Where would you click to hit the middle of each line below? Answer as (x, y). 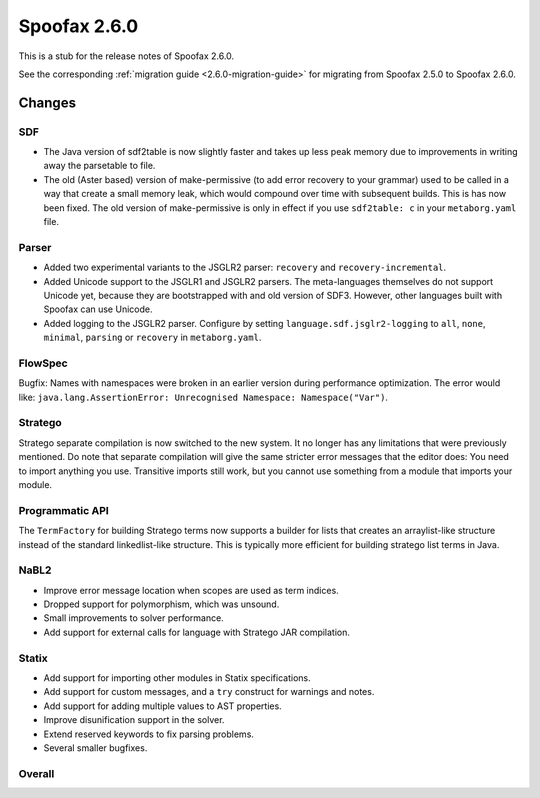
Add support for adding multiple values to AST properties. (162, 706)
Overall (36, 773)
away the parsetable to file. (99, 166)
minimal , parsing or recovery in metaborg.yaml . (152, 337)
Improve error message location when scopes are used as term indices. (191, 590)
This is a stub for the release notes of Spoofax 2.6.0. (126, 56)
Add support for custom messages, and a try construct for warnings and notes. (209, 692)
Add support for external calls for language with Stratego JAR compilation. (196, 632)
